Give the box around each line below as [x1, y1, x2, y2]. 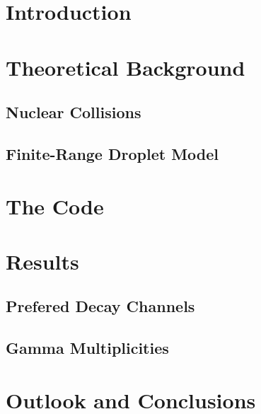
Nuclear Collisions [6, 101, 141, 123]
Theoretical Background [6, 52, 245, 81]
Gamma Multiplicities [6, 337, 169, 359]
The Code [6, 191, 104, 220]
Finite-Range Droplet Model [6, 142, 219, 164]
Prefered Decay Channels [6, 295, 195, 317]
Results [6, 246, 79, 275]
